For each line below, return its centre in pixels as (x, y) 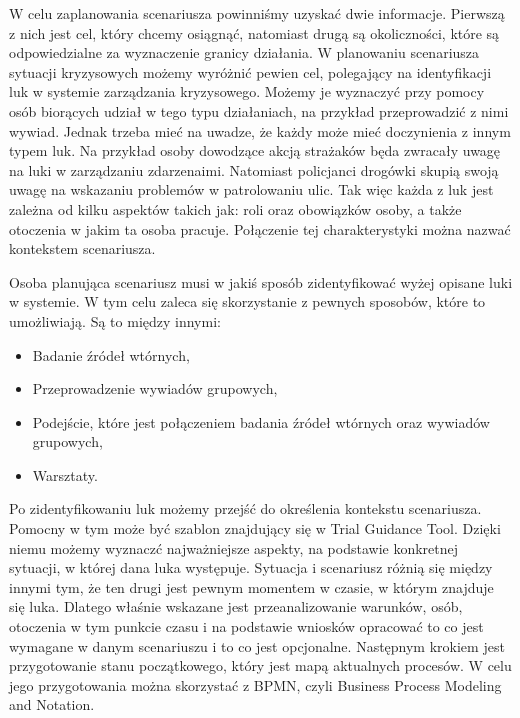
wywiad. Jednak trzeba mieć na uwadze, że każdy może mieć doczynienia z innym (260, 130)
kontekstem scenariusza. (82, 248)
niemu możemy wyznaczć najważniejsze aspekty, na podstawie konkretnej (234, 547)
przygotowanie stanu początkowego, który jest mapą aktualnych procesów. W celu (260, 665)
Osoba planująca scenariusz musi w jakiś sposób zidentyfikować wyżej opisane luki (261, 281)
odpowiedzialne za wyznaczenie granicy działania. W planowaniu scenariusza (244, 52)
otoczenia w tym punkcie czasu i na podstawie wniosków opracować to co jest (246, 626)
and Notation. (52, 704)
